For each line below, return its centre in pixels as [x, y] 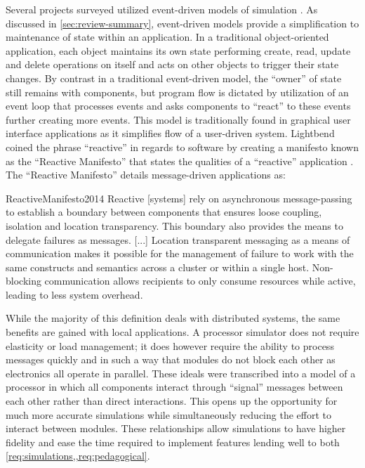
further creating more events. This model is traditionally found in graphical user [178, 119]
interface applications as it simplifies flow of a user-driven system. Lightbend [170, 133]
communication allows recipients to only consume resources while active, [200, 281]
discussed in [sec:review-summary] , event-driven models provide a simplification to [182, 23]
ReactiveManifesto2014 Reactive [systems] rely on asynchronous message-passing [179, 198]
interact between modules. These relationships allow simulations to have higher [176, 428]
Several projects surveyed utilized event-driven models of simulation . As [162, 9]
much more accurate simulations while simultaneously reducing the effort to [168, 414]
